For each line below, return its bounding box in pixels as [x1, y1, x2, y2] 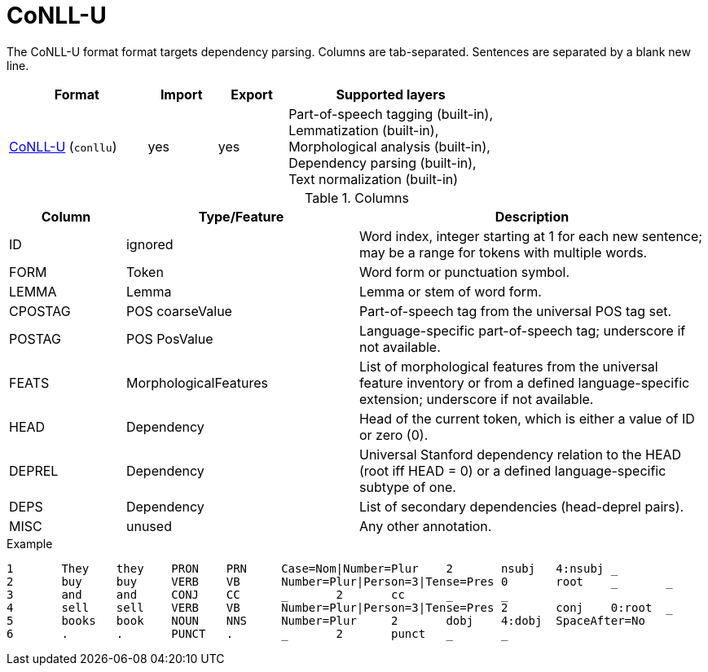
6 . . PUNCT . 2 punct [7, 626, 426, 640]
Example [7, 536, 53, 551]
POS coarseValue [125, 302, 232, 319]
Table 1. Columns [305, 189, 409, 206]
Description [495, 208, 569, 225]
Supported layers [336, 86, 446, 103]
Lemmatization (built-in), [288, 121, 439, 138]
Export [231, 86, 273, 103]
